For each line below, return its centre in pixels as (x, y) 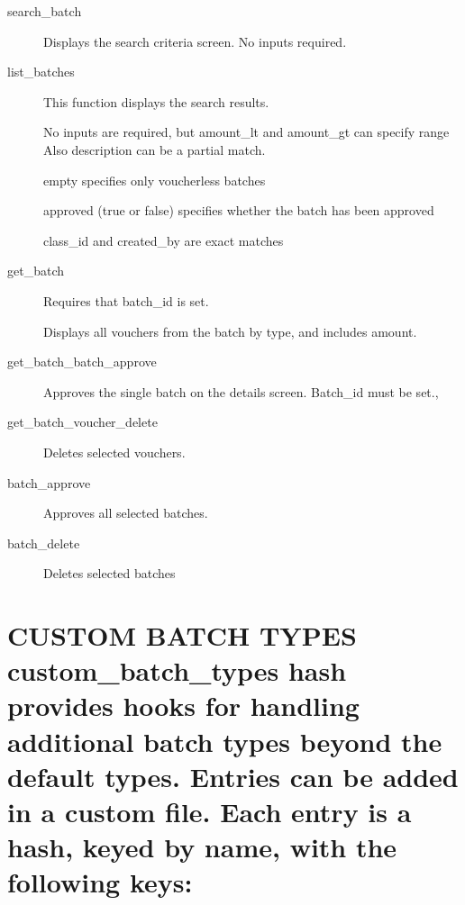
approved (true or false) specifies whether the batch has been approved (239, 210)
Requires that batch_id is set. (126, 300)
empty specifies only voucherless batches (155, 180)
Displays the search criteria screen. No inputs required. (195, 41)
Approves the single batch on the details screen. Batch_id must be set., (241, 391)
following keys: (100, 882)
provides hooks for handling (183, 706)
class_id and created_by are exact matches (164, 240)
